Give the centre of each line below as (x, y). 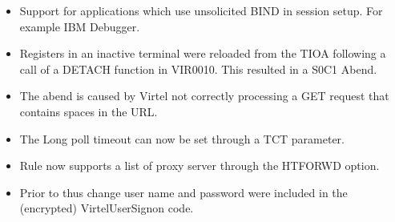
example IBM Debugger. (80, 26)
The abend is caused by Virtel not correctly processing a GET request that (204, 96)
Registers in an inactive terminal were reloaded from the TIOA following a (203, 53)
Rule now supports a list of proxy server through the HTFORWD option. (200, 165)
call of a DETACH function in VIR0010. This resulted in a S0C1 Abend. (198, 69)
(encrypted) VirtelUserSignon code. (107, 208)
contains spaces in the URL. (89, 111)
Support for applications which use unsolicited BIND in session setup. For (201, 10)
